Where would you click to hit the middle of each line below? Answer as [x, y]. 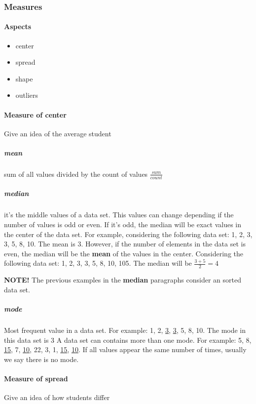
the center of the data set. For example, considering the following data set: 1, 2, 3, [128, 234]
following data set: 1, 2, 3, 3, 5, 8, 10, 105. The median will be [98, 263]
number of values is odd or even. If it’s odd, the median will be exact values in [123, 224]
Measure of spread [36, 378]
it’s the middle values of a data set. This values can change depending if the [119, 215]
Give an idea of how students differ [57, 397]
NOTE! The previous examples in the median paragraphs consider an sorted [123, 280]
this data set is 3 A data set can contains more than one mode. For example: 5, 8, [128, 340]
